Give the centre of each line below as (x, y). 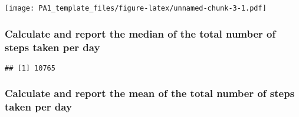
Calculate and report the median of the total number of (140, 33)
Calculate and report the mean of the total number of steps (150, 93)
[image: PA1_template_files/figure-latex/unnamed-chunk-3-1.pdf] (136, 8)
